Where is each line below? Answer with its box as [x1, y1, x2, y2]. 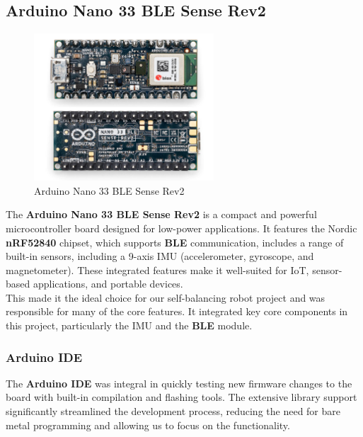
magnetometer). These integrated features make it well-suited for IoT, [6, 262, 309, 277]
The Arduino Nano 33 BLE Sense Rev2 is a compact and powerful [6, 207, 317, 222]
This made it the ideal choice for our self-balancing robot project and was [6, 290, 325, 305]
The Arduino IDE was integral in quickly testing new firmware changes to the [6, 375, 352, 390]
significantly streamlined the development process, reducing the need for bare [6, 404, 341, 419]
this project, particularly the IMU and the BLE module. [6, 318, 253, 333]
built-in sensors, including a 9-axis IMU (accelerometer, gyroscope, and [6, 249, 314, 263]
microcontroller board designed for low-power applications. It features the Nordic [6, 220, 357, 235]
